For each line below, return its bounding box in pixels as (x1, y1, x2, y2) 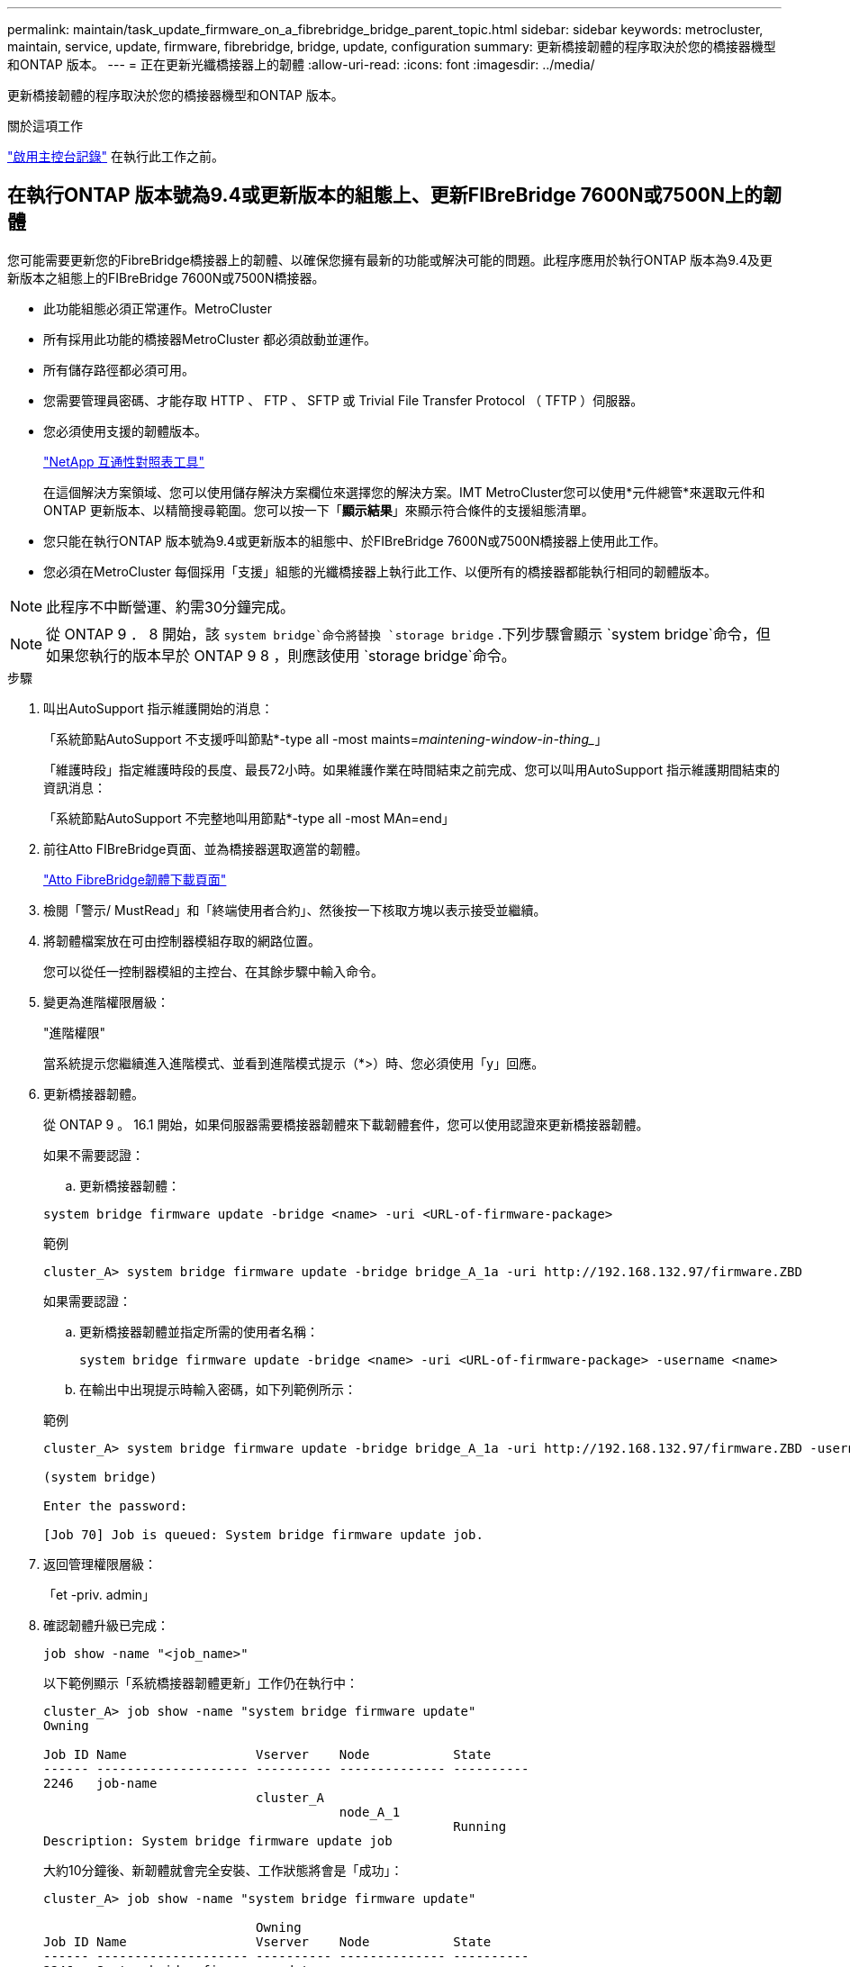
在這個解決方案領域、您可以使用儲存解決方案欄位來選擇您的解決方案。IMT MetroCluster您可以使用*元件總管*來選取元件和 (43, 484, 765, 500)
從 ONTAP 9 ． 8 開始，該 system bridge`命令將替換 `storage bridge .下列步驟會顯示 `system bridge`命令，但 (46, 624, 771, 643)
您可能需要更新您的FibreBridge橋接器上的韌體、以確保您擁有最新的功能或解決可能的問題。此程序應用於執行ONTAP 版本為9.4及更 (7, 251, 773, 267)
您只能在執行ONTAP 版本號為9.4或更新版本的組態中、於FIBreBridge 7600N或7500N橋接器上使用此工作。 (43, 532, 666, 548)
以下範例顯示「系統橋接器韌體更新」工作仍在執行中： (43, 1674, 358, 1691)
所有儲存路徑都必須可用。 (43, 361, 194, 377)
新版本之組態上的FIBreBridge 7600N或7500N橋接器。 (7, 269, 325, 286)
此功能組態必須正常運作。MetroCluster (43, 300, 272, 316)
